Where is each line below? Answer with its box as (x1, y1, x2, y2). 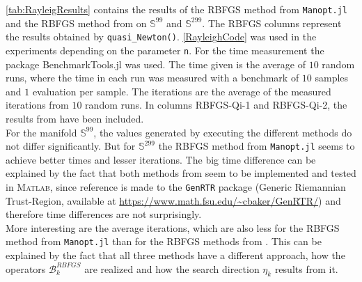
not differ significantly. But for (6, 139, 136, 153)
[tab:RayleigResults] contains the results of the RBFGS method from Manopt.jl (6, 2, 348, 16)
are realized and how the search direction (84, 261, 260, 276)
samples (315, 70, 349, 85)
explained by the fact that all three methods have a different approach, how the (6, 248, 345, 263)
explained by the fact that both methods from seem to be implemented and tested (6, 166, 356, 180)
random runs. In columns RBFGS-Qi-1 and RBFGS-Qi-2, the (85, 97, 347, 112)
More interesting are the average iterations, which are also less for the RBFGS (6, 220, 340, 235)
